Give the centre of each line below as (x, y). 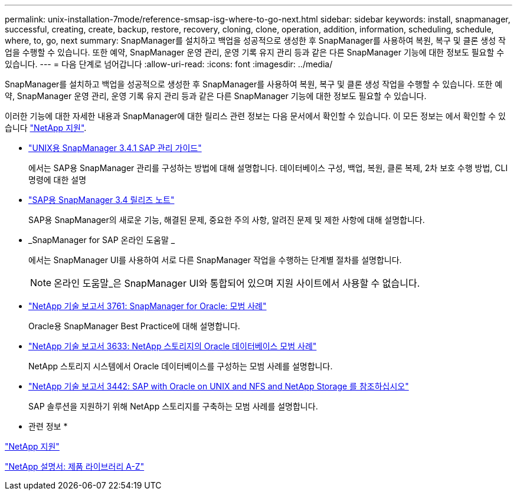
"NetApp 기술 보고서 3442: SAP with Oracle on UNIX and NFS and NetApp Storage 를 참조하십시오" (219, 386)
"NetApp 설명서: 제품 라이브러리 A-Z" (75, 466)
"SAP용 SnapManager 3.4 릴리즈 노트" (102, 200)
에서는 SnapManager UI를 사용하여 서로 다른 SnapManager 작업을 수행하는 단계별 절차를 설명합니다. (215, 260)
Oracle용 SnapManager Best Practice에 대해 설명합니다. (134, 326)
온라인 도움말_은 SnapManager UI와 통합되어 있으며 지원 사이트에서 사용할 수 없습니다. (237, 283)
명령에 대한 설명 (58, 180)
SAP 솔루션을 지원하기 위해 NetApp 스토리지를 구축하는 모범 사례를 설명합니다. (173, 406)
